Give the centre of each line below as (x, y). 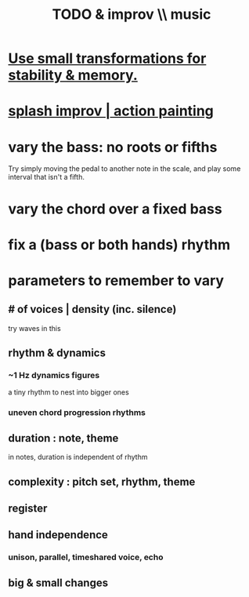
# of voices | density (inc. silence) (92, 309)
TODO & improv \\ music (132, 15)
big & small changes (58, 582)
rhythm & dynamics (57, 353)
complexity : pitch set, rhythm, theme (102, 481)
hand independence (58, 535)
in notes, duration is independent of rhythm (78, 457)
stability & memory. (73, 75)
